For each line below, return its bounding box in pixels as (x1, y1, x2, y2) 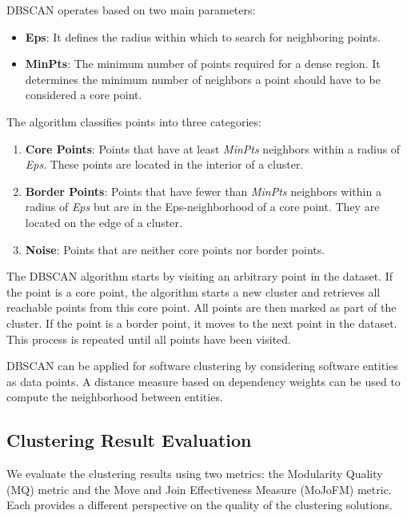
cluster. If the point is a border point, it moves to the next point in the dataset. (6, 314, 397, 331)
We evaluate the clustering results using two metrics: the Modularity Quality (6, 465, 383, 482)
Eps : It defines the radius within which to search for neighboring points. (25, 28, 381, 45)
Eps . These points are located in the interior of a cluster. (25, 156, 304, 173)
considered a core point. (25, 86, 142, 103)
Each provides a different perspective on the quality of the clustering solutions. (6, 496, 393, 513)
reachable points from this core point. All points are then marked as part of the (6, 299, 397, 316)
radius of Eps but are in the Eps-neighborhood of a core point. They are (25, 198, 380, 215)
